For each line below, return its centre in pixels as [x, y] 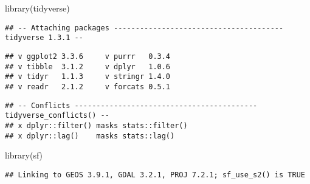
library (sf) [24, 155]
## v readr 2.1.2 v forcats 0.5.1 [88, 87]
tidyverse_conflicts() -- [57, 116]
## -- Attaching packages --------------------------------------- [144, 28]
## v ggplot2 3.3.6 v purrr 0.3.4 [88, 56]
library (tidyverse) [37, 8]
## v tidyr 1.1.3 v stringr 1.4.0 [88, 77]
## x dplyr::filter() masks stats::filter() [96, 125]
